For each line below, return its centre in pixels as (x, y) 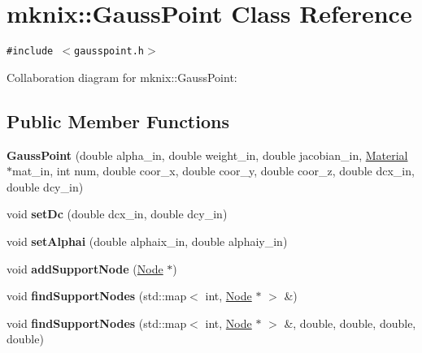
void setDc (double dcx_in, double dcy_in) (117, 214)
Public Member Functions (118, 121)
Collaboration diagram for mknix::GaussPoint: (122, 77)
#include (30, 52)
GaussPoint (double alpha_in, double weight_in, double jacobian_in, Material (207, 155)
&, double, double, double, (350, 323)
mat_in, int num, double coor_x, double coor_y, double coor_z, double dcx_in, (213, 171)
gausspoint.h (109, 52)
